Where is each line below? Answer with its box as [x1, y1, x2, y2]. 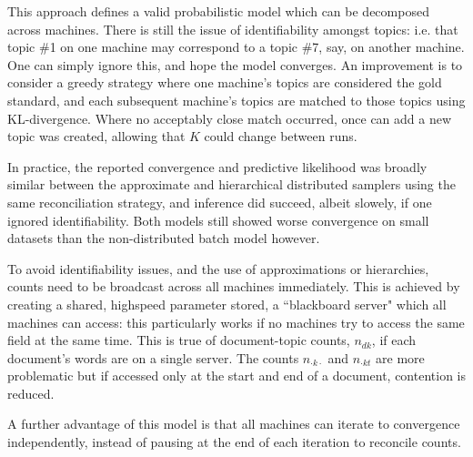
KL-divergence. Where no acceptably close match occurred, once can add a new [7, 108, 452, 127]
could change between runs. [204, 127, 357, 146]
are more [376, 348, 425, 367]
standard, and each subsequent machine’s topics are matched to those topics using [7, 90, 466, 109]
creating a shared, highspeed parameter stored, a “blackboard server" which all [7, 294, 447, 313]
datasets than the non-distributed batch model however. [7, 228, 320, 248]
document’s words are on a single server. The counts [7, 348, 299, 367]
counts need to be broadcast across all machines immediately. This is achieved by [7, 277, 460, 296]
